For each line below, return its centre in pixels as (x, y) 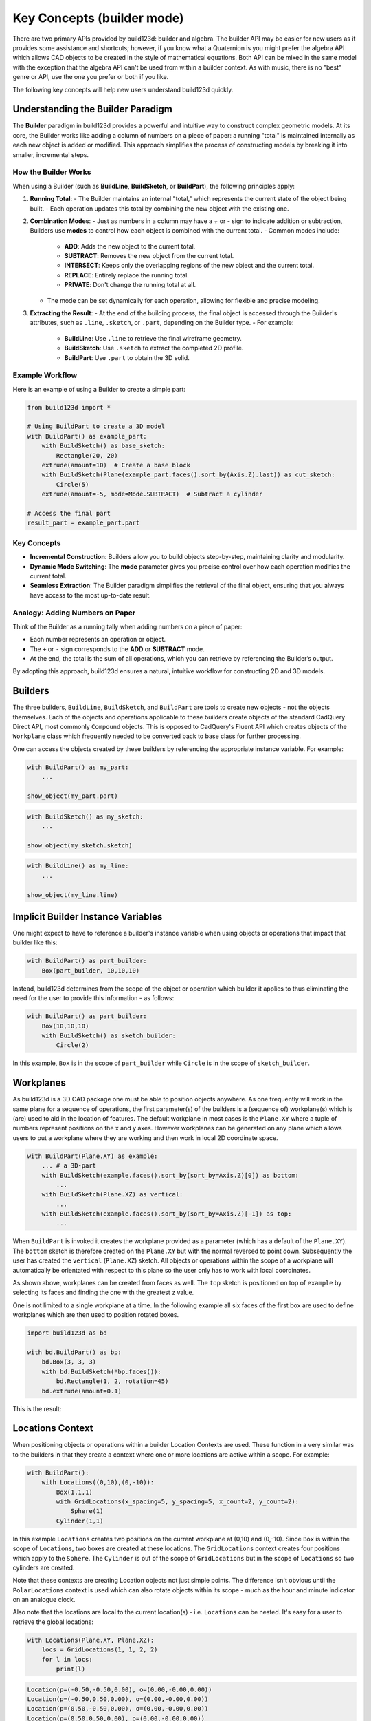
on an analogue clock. (44, 1600)
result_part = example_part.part (83, 523)
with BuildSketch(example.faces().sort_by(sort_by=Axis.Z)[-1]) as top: (167, 1214)
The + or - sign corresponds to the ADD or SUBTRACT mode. (117, 649)
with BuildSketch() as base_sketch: (103, 446)
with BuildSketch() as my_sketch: (85, 816)
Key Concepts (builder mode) (99, 18)
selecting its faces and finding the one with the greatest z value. (103, 1292)
